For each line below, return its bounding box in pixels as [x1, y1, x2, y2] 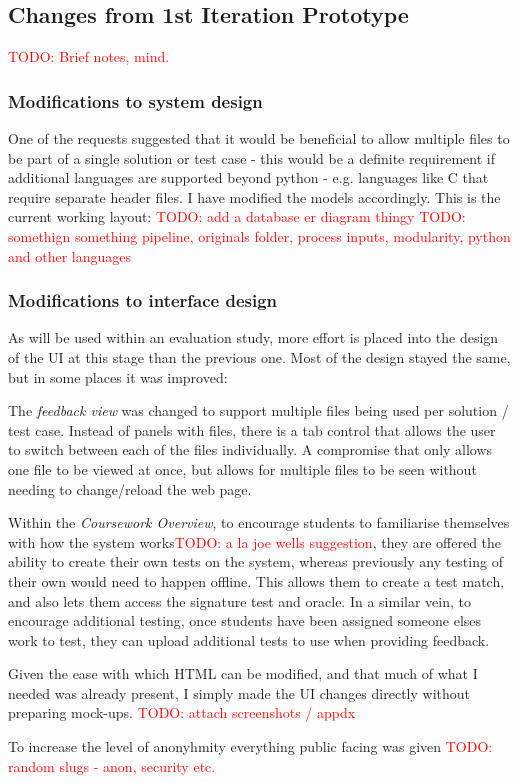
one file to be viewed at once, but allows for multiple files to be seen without [8, 458, 477, 479]
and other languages [8, 245, 132, 266]
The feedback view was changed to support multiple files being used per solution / [8, 400, 509, 421]
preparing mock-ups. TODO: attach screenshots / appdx [8, 702, 356, 723]
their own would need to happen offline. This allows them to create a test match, [8, 570, 505, 591]
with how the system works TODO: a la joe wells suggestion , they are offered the [8, 531, 502, 552]
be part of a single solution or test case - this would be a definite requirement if [8, 147, 496, 168]
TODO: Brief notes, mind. [8, 46, 170, 67]
